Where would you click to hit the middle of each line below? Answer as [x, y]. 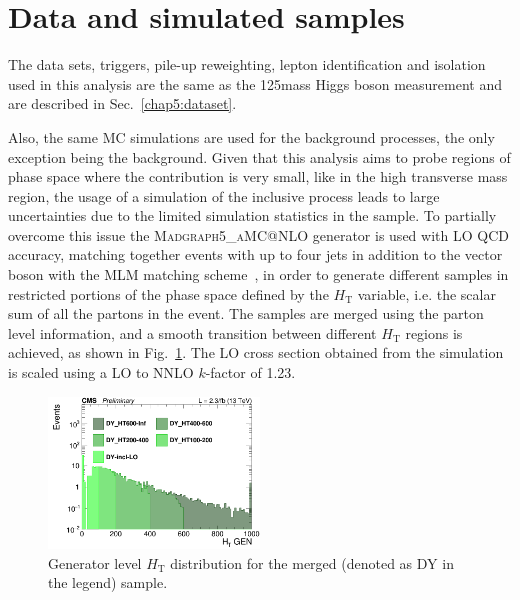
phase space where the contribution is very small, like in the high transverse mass [258, 176]
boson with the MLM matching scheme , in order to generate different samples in [258, 274]
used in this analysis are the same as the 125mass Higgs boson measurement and [255, 83]
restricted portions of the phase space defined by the [168, 293]
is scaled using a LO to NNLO [101, 372]
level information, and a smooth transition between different [192, 332]
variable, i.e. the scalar [426, 293]
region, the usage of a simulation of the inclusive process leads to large [224, 195]
